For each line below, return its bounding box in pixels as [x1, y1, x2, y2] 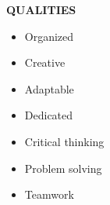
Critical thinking [24, 133, 105, 149]
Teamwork [24, 186, 74, 203]
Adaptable [24, 80, 74, 97]
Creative [24, 54, 66, 71]
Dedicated [24, 107, 73, 123]
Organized [24, 27, 74, 44]
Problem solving [24, 159, 102, 176]
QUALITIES [6, 2, 76, 17]
